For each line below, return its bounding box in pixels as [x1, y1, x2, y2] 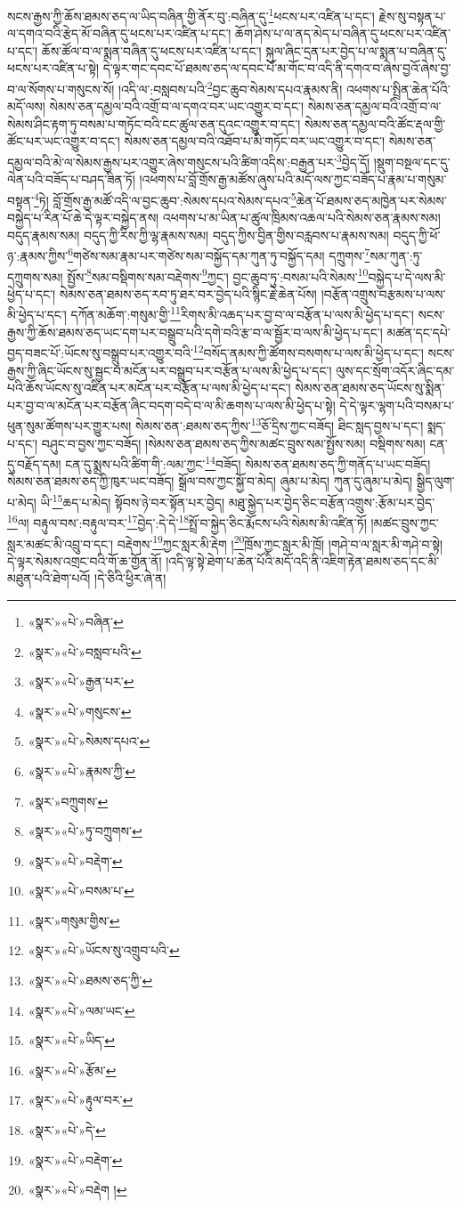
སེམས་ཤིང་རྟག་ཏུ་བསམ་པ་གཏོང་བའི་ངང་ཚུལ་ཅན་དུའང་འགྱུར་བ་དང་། [7, 114, 301, 133]
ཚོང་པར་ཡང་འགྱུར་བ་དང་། [7, 132, 120, 150]
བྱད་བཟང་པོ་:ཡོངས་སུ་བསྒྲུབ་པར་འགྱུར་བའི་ [7, 343, 193, 361]
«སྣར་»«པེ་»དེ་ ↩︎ [28, 1121, 106, 1139]
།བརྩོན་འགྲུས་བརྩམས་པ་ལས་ [321, 284, 446, 303]
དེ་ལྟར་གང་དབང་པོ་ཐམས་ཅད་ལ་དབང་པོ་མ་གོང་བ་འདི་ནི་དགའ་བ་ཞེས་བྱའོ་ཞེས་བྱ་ [102, 59, 451, 77]
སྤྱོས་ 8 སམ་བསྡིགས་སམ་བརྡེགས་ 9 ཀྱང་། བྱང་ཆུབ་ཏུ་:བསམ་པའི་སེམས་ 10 [67, 264, 369, 286]
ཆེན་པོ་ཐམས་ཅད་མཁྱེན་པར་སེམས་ [296, 191, 447, 209]
